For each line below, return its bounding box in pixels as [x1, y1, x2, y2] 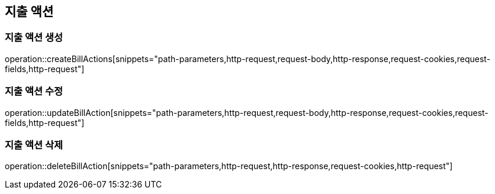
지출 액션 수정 [5, 85, 63, 98]
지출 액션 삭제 [5, 138, 63, 151]
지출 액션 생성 [5, 31, 63, 44]
